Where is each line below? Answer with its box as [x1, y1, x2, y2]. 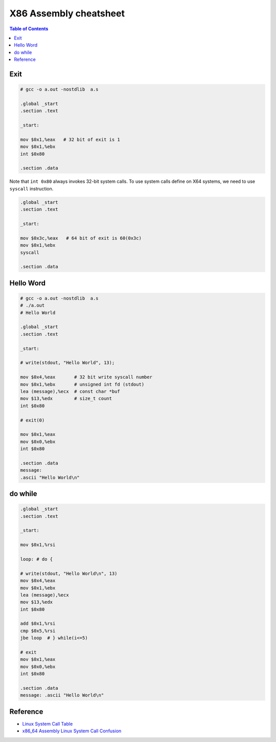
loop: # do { [20, 556, 53, 562]
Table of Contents [9, 26, 49, 32]
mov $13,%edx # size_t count [20, 396, 112, 401]
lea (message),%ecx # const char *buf [20, 388, 120, 394]
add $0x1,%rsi [20, 621, 56, 627]
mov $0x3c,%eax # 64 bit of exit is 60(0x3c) [20, 235, 142, 241]
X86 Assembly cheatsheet [9, 8, 125, 19]
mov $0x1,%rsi [20, 542, 56, 548]
